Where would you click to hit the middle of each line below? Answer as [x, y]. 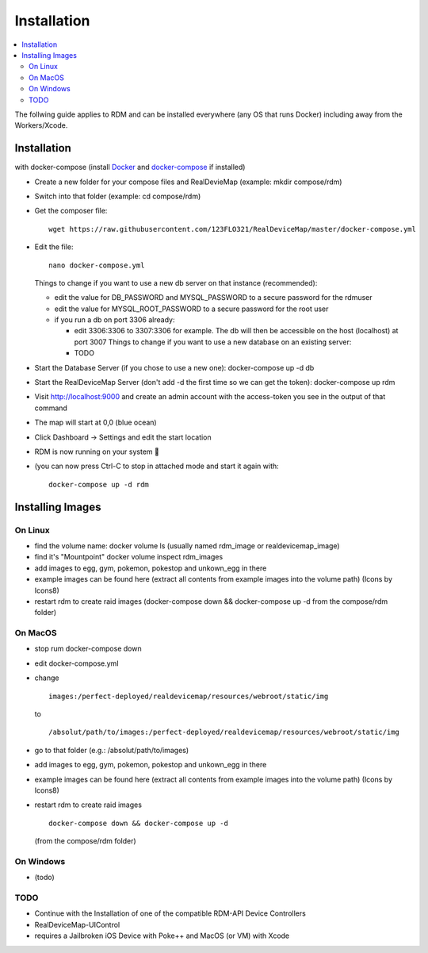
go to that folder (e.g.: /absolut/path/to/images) [112, 750]
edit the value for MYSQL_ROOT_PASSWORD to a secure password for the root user [191, 309]
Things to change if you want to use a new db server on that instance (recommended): [176, 282]
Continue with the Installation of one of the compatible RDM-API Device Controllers [170, 913]
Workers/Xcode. [41, 125]
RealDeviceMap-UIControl [77, 924]
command [51, 408]
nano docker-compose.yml [97, 265]
